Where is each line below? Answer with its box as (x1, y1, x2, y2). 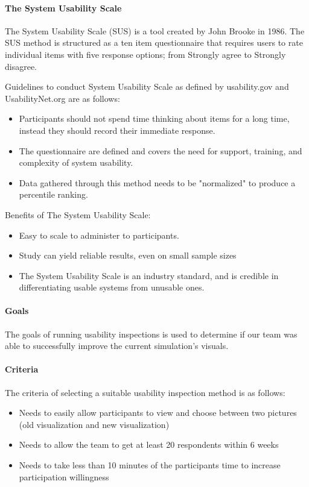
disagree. (5, 60, 37, 72)
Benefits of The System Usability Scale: (5, 208, 151, 221)
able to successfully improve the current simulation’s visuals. (5, 339, 229, 352)
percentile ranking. (19, 188, 88, 201)
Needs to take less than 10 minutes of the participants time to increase (19, 459, 281, 471)
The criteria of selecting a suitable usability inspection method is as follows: (5, 386, 285, 398)
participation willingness (19, 470, 109, 483)
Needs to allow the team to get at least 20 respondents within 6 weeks (19, 438, 279, 451)
